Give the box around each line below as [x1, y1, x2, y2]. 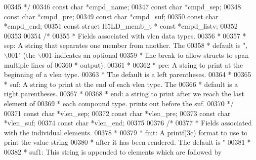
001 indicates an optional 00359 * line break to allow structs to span [42, 49, 249, 60]
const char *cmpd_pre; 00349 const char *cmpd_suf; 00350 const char [4, 11, 218, 21]
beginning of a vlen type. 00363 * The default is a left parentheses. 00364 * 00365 [4, 69, 252, 80]
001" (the [7, 49, 36, 60]
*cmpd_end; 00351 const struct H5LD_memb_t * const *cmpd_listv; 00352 [4, 21, 238, 31]
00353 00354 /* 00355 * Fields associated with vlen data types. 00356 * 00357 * [4, 30, 246, 40]
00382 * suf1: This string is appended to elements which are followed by [4, 146, 222, 157]
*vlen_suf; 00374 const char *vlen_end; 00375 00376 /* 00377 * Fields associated [4, 118, 252, 128]
